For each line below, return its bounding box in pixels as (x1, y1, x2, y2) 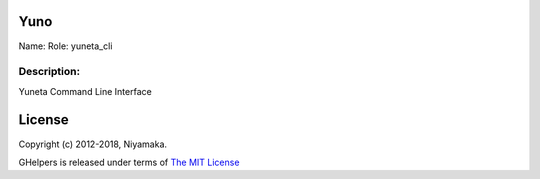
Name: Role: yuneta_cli (18, 40, 113, 52)
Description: (18, 65, 80, 79)
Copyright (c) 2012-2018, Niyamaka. (18, 138, 168, 150)
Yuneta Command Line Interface (18, 85, 152, 97)
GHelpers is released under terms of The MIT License (18, 156, 240, 168)
